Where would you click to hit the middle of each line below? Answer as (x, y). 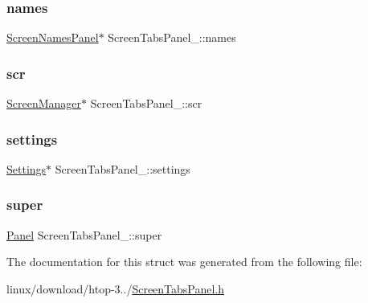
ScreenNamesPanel (53, 37)
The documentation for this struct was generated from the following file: (184, 262)
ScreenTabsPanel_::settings (123, 168)
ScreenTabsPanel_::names (172, 37)
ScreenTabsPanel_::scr (146, 103)
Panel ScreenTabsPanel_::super (84, 234)
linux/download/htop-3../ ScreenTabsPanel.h (116, 288)
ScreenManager (44, 103)
